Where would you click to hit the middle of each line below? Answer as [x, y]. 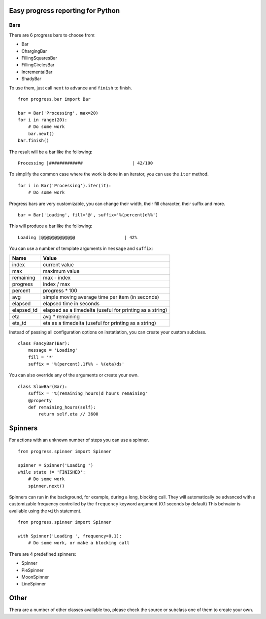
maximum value [61, 271]
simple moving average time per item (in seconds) [101, 297]
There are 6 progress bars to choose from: [52, 35]
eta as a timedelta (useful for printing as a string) [99, 323]
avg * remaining [61, 316]
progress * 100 [60, 290]
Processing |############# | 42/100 [85, 163]
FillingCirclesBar [38, 65]
